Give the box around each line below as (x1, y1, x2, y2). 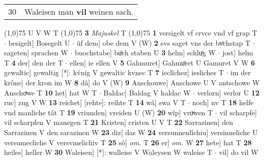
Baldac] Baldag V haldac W (103, 87, 191, 98)
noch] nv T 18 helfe (192, 97, 254, 108)
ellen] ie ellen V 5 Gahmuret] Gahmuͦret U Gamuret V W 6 (70, 57, 255, 68)
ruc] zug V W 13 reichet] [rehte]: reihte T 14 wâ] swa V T (4, 97, 186, 108)
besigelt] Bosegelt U (8, 37, 70, 48)
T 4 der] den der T (4, 57, 63, 68)
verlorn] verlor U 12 (197, 87, 260, 98)
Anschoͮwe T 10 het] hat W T (4, 87, 97, 98)
